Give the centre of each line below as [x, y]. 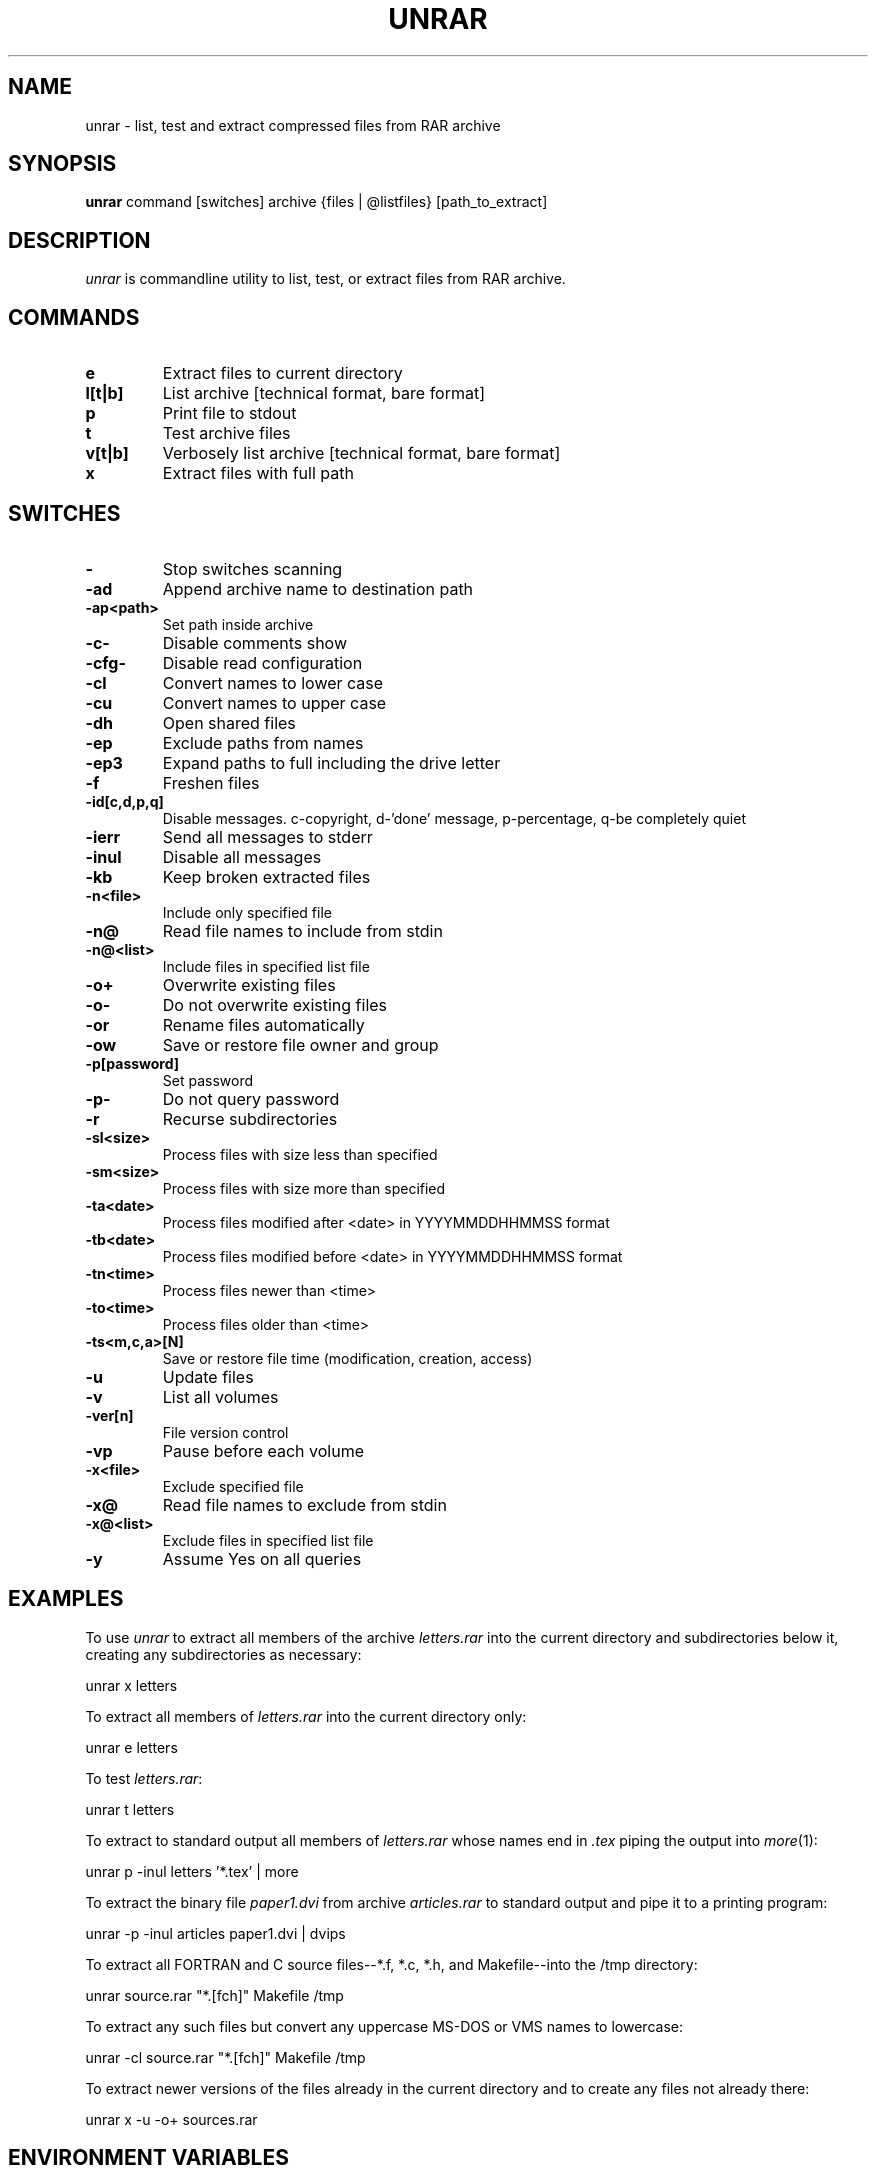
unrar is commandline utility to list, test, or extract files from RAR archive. [325, 279]
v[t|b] [107, 453]
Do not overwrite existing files [275, 1004]
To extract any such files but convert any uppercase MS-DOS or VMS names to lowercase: [384, 2026]
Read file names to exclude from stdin [304, 1504]
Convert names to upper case [274, 702]
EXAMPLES [66, 1599]
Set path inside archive [238, 624]
